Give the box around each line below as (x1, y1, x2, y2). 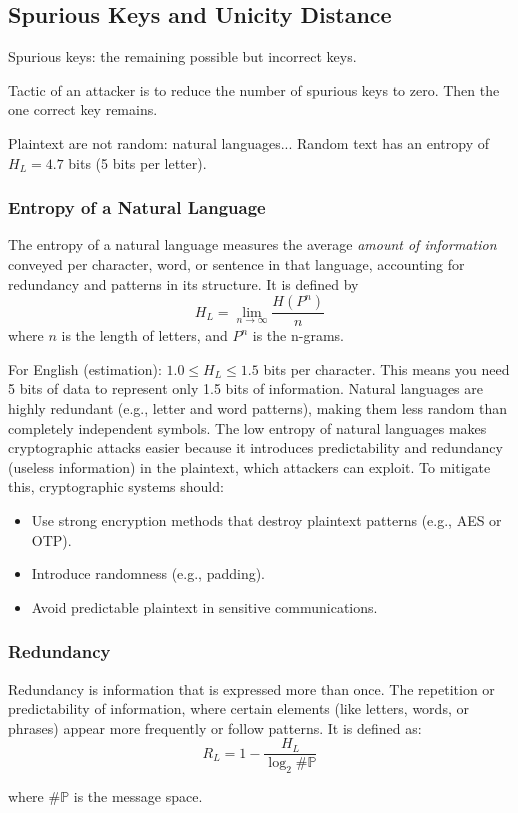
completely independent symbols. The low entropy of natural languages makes (8, 417, 487, 438)
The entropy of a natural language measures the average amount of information (8, 234, 497, 255)
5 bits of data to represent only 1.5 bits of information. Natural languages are (8, 378, 483, 399)
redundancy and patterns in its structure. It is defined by (8, 273, 359, 294)
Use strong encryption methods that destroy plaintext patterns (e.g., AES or (31, 509, 502, 530)
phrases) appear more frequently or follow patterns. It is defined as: (8, 717, 422, 738)
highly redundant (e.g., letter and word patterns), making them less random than (8, 397, 508, 418)
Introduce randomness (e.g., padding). (31, 563, 266, 584)
